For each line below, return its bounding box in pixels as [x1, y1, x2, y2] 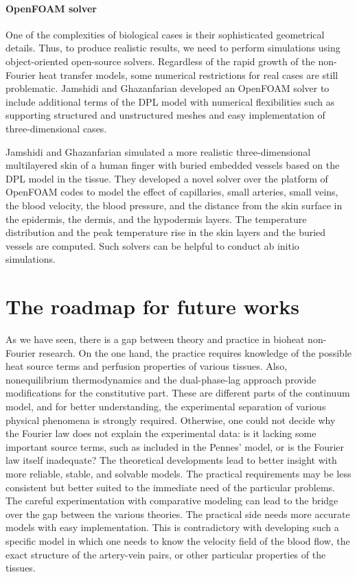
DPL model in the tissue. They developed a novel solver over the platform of [5, 171, 328, 185]
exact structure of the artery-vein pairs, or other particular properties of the [5, 547, 326, 561]
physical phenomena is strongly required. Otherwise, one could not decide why [5, 412, 336, 427]
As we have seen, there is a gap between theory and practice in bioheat [5, 332, 305, 346]
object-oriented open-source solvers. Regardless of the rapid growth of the [5, 54, 315, 68]
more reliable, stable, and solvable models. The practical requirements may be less [5, 466, 352, 480]
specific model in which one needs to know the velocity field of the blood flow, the [5, 533, 350, 547]
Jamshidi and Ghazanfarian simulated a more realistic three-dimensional [5, 144, 311, 158]
